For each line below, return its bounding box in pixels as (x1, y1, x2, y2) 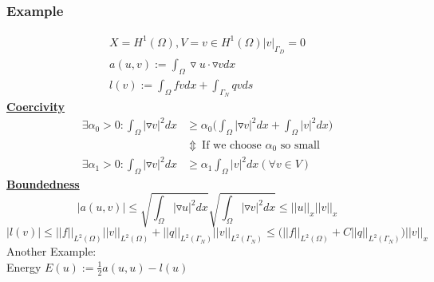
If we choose (202, 139, 262, 151)
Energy (6, 258, 41, 275)
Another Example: (6, 243, 97, 260)
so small (280, 139, 320, 151)
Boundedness (6, 176, 80, 193)
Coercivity (6, 98, 65, 115)
